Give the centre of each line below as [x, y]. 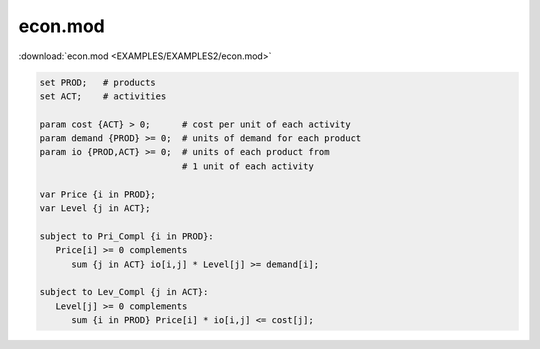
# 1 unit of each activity [247, 166]
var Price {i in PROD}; [98, 194]
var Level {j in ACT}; [95, 208]
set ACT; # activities [103, 96]
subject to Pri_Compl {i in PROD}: [126, 236]
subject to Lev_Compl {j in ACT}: [124, 292]
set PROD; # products [98, 82]
